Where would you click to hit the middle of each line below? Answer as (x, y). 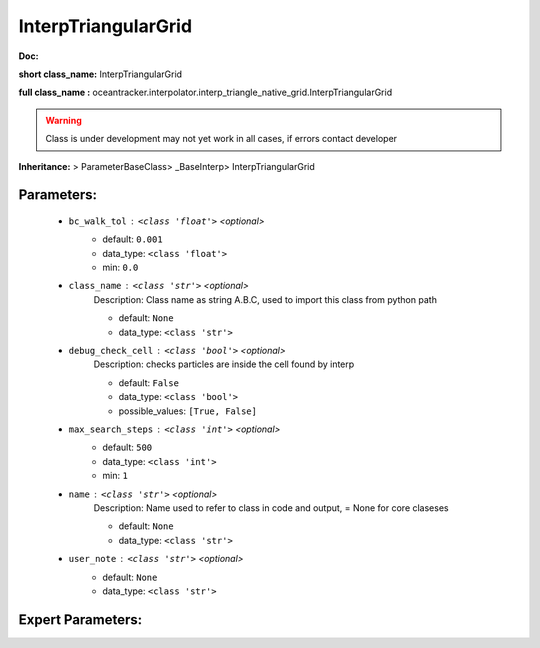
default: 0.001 (133, 239)
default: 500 (127, 447)
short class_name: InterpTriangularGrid (100, 74)
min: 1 (115, 476)
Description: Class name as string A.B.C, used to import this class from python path (265, 299)
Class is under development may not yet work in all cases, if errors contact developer (221, 139)
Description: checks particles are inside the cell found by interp (224, 364)
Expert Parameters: (80, 619)
